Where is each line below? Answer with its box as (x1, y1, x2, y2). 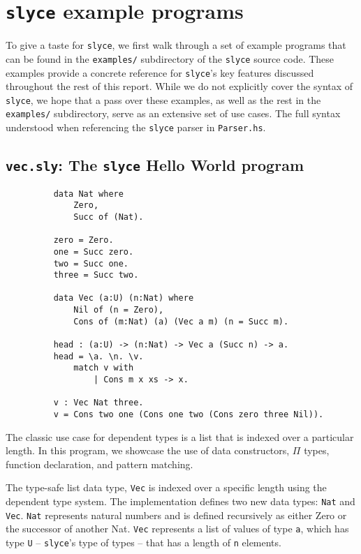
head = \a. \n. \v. (53, 351, 144, 361)
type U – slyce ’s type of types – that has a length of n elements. (6, 535, 281, 550)
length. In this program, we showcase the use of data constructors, (6, 443, 290, 458)
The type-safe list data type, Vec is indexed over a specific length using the (6, 480, 327, 495)
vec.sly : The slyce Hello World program (6, 154, 304, 176)
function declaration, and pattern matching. (6, 456, 193, 471)
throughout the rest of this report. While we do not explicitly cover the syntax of (6, 79, 353, 93)
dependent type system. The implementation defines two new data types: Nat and (6, 494, 355, 509)
